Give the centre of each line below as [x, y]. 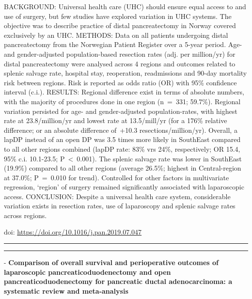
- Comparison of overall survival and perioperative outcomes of [111, 262]
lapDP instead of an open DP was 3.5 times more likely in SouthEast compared [122, 139]
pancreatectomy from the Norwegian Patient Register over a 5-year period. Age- [123, 44]
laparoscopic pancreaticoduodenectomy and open [87, 272]
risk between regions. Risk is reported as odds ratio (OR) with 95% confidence [120, 82]
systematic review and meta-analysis [66, 291]
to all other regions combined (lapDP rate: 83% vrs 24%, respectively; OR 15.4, [122, 149]
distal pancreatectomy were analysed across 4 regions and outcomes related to [120, 63]
